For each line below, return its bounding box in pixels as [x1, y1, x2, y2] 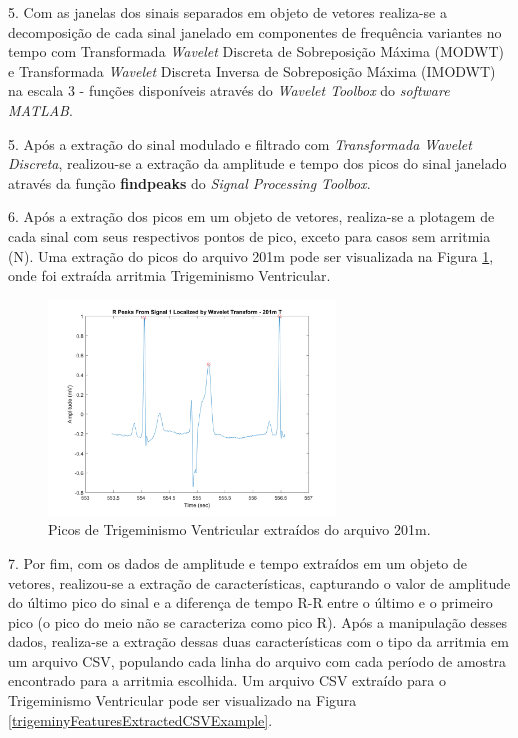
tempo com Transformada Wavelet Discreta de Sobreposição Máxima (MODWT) [8, 41, 505, 62]
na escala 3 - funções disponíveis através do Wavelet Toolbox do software [8, 80, 450, 101]
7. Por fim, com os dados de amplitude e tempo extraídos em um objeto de [8, 552, 467, 573]
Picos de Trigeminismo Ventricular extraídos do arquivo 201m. [48, 519, 431, 540]
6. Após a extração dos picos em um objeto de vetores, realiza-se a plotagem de [8, 206, 495, 227]
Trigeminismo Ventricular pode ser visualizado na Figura [8, 690, 357, 711]
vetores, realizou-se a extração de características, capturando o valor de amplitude [8, 572, 511, 593]
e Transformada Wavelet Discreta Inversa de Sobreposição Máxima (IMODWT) [8, 60, 496, 81]
